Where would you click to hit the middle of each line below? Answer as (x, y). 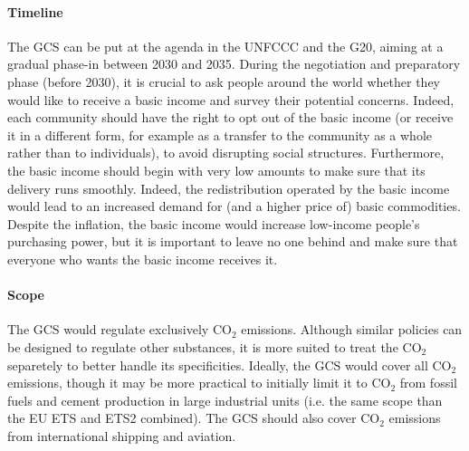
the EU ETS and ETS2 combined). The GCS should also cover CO (194, 418)
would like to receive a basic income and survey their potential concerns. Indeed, (231, 99)
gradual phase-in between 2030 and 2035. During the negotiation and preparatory (234, 64)
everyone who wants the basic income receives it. (143, 259)
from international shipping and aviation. (122, 435)
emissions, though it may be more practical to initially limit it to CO (199, 383)
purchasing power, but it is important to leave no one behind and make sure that (233, 241)
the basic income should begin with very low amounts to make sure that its (216, 170)
